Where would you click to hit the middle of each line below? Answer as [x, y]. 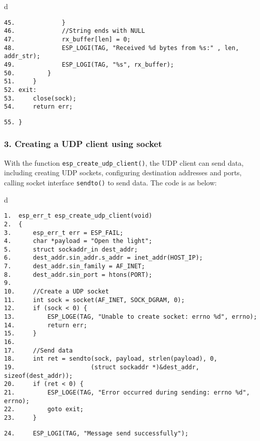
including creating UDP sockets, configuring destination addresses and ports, [123, 173]
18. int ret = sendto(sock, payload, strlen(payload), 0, [111, 359]
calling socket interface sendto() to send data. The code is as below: [111, 182]
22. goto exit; [44, 409]
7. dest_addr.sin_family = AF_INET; [75, 266]
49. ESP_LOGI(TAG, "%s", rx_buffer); [89, 64]
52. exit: [20, 90]
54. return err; [39, 107]
